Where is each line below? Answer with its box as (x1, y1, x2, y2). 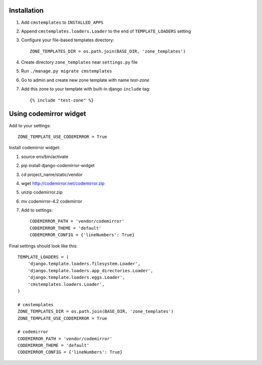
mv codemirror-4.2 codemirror (21, 198, 82, 204)
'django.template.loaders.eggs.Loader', (27, 275, 126, 280)
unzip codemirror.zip (21, 190, 63, 195)
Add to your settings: (9, 122, 51, 128)
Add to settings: (21, 207, 53, 213)
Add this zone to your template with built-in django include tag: (21, 86, 150, 92)
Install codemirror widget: (9, 145, 61, 151)
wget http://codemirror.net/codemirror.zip (21, 180, 105, 186)
